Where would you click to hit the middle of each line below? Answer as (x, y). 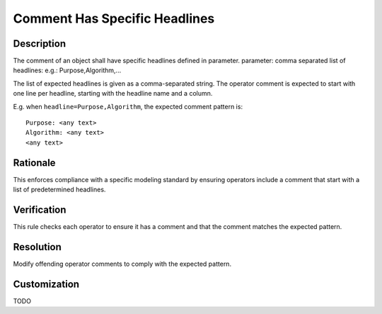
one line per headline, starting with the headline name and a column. (113, 94)
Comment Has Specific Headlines (114, 18)
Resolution (37, 247)
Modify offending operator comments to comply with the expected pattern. (122, 264)
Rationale (34, 163)
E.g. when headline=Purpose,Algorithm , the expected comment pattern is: (128, 106)
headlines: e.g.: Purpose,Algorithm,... (67, 70)
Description (40, 44)
